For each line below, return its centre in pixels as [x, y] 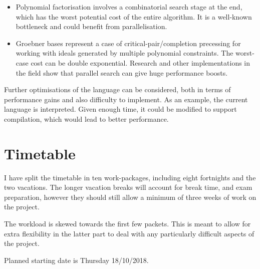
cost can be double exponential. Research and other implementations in [141, 62]
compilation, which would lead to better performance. [86, 118]
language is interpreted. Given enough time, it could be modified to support [120, 109]
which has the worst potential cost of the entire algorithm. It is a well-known [134, 16]
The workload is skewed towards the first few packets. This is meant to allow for [127, 224]
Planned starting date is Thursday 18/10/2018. [76, 260]
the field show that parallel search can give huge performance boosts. [122, 72]
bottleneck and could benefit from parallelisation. [91, 26]
